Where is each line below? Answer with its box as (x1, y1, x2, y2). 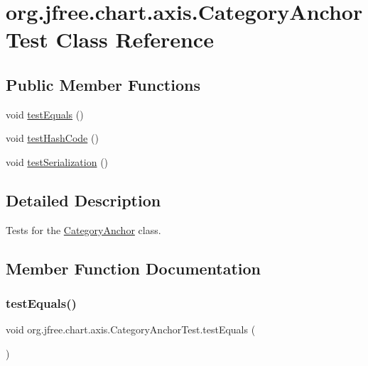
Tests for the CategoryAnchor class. (6, 222, 161, 237)
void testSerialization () (6, 154, 109, 169)
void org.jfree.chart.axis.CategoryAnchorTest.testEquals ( (6, 322, 256, 337)
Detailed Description (6, 189, 161, 211)
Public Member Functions (6, 73, 200, 95)
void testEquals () (6, 106, 84, 121)
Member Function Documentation (6, 257, 261, 279)
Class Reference (55, 25, 214, 54)
